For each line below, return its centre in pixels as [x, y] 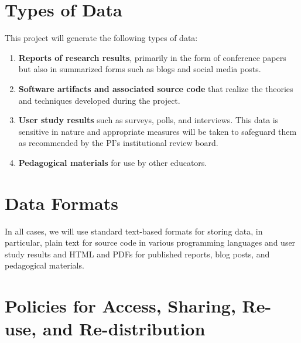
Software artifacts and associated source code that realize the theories [156, 88]
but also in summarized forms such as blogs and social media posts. [140, 69]
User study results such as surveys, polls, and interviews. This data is [148, 120]
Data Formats [61, 203]
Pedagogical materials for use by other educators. [113, 162]
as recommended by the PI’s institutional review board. [118, 143]
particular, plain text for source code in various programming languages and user [150, 242]
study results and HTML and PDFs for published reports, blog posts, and [137, 254]
